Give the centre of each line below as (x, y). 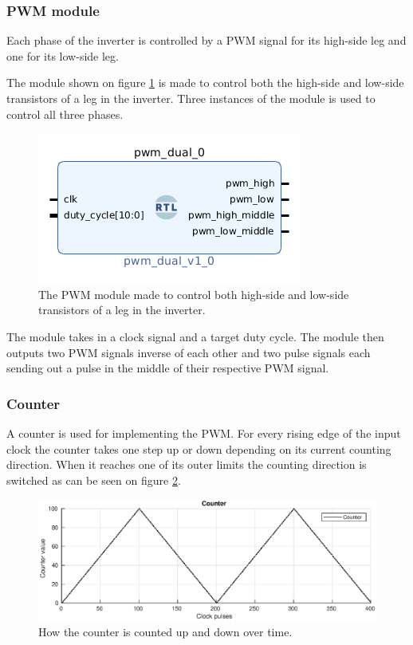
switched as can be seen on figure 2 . (94, 480)
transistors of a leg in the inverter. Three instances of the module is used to (191, 98)
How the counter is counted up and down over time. (165, 631)
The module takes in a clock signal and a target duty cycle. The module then (195, 336)
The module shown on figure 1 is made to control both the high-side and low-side (205, 83)
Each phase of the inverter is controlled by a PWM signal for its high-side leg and (206, 40)
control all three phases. (65, 114)
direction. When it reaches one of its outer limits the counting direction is (187, 464)
